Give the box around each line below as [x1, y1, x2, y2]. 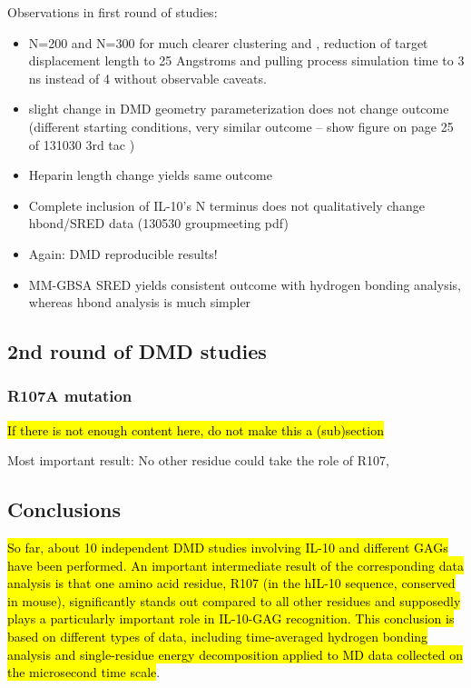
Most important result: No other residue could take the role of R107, [7, 451, 390, 470]
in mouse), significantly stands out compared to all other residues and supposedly [7, 591, 461, 610]
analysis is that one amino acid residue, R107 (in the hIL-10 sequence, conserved [7, 573, 456, 593]
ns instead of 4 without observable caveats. [28, 68, 267, 87]
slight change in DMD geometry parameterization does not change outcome [28, 99, 449, 118]
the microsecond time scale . [7, 663, 161, 682]
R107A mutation [7, 384, 132, 407]
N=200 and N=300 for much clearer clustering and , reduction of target [28, 33, 428, 52]
